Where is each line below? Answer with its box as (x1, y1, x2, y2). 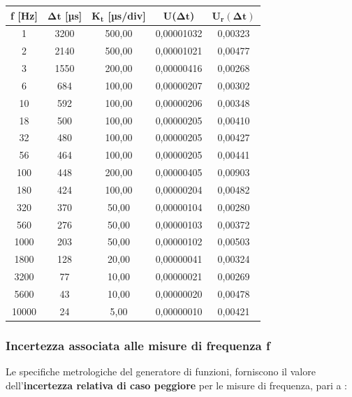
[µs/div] (108, 8, 146, 22)
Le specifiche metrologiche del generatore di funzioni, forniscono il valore (6, 364, 316, 379)
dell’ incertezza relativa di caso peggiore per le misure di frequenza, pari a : (6, 377, 348, 392)
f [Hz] (10, 8, 38, 22)
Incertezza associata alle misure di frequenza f (6, 336, 270, 354)
